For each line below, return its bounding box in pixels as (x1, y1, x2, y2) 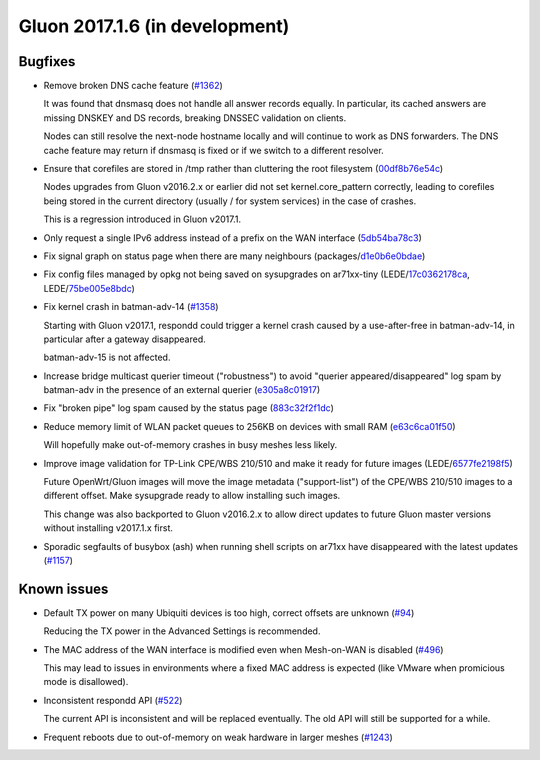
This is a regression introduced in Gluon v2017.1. (43, 213, 242, 225)
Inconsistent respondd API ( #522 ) (43, 694, 183, 706)
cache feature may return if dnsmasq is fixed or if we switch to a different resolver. (43, 144, 384, 156)
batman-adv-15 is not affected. (43, 351, 171, 364)
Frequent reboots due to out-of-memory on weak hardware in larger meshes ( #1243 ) (43, 731, 394, 743)
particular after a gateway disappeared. (43, 333, 206, 345)
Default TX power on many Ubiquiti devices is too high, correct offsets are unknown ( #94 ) (43, 606, 415, 619)
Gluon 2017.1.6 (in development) (18, 15, 290, 37)
